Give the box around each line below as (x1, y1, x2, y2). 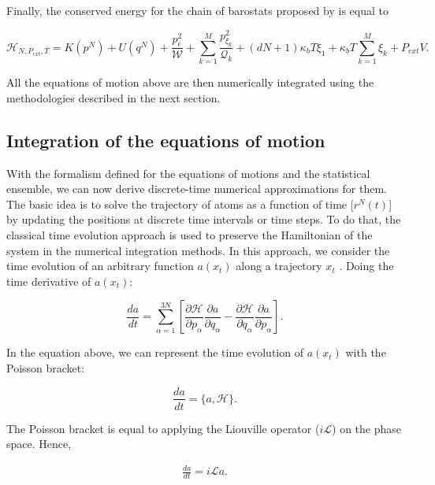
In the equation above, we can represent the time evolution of (6, 344, 303, 361)
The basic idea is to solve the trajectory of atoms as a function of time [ (6, 195, 354, 212)
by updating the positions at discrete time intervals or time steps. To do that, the (6, 211, 401, 228)
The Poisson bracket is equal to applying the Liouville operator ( (6, 420, 320, 436)
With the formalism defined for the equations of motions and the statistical (6, 165, 370, 181)
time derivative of (6, 272, 91, 289)
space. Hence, (6, 435, 72, 452)
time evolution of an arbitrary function (6, 257, 194, 274)
